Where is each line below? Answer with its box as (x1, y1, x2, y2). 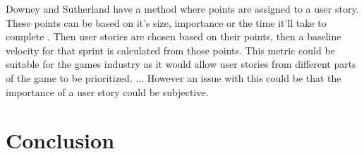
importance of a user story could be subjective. (6, 84, 209, 99)
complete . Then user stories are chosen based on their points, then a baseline (6, 29, 341, 44)
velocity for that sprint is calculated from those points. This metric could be (6, 42, 335, 57)
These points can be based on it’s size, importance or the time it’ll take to (6, 15, 327, 30)
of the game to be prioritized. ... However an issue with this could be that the (6, 70, 341, 85)
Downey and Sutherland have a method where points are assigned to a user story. (6, 1, 359, 16)
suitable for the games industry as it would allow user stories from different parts (6, 57, 356, 71)
